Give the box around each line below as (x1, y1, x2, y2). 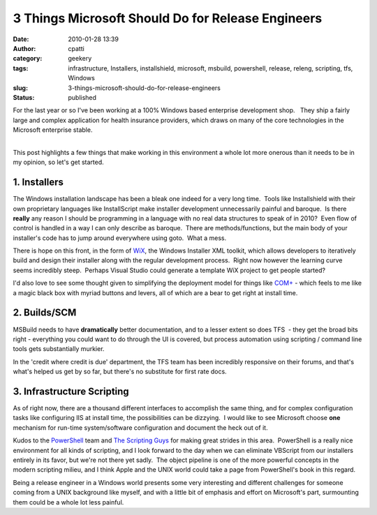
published (68, 93, 97, 101)
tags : (13, 64, 29, 73)
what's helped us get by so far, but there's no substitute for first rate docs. (13, 367, 227, 376)
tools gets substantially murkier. (13, 345, 105, 353)
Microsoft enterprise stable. (13, 126, 93, 134)
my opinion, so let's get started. (13, 158, 104, 167)
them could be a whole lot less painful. (13, 498, 124, 506)
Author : (13, 44, 36, 52)
